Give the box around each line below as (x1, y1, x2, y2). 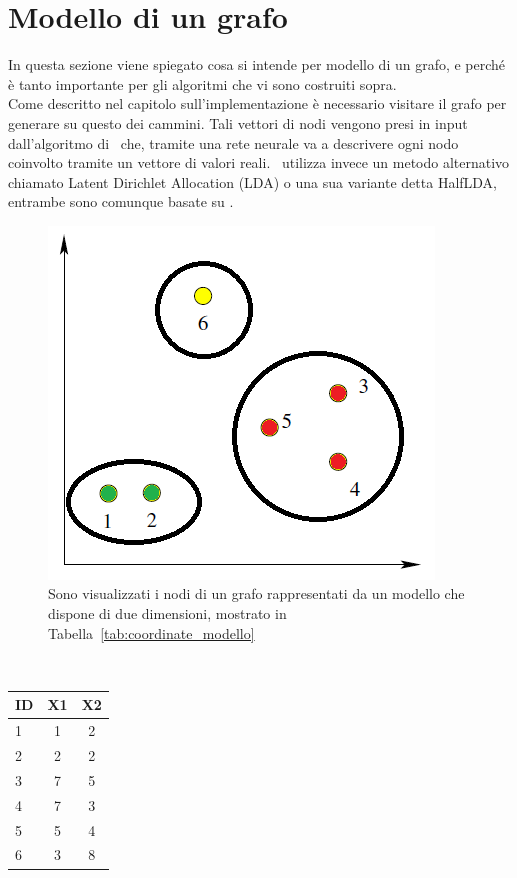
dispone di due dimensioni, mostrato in (48, 603, 287, 624)
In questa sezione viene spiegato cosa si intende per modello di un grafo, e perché (8, 54, 506, 75)
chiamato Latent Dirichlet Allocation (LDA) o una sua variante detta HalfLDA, (8, 171, 498, 192)
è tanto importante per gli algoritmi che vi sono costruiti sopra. (8, 73, 397, 94)
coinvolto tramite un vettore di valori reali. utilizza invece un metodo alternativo (8, 152, 510, 173)
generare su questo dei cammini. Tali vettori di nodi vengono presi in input (8, 112, 468, 133)
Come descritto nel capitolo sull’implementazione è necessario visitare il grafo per (8, 93, 507, 114)
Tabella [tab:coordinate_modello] (48, 622, 255, 643)
